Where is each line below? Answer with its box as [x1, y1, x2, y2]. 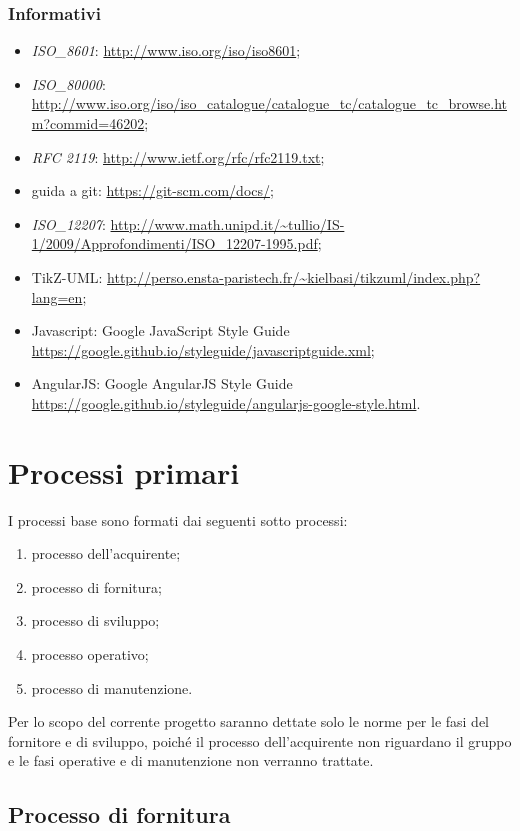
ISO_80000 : [31, 73, 106, 94]
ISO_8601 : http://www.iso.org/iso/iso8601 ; [31, 40, 301, 61]
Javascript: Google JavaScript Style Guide [31, 320, 290, 341]
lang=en [31, 286, 83, 307]
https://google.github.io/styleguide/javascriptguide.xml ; [31, 339, 375, 360]
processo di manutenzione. [31, 677, 193, 698]
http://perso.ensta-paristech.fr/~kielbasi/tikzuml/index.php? [107, 266, 481, 287]
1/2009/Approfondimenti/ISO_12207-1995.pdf [31, 233, 318, 254]
